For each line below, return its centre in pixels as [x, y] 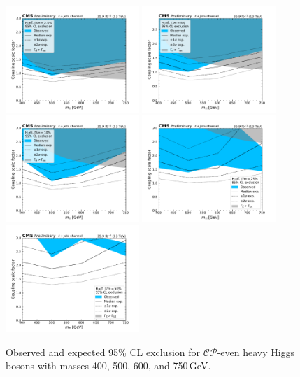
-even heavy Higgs [256, 351]
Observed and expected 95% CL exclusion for [103, 351]
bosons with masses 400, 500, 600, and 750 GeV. [108, 365]
